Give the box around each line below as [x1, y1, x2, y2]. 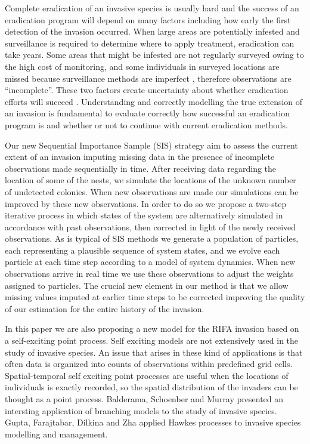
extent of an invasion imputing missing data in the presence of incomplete [5, 150, 275, 163]
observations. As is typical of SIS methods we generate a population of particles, [5, 232, 299, 245]
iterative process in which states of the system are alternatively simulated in [5, 209, 283, 221]
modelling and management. [5, 427, 108, 440]
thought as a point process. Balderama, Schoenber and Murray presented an [5, 393, 284, 405]
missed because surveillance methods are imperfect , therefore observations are [5, 72, 292, 84]
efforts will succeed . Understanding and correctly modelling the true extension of [5, 95, 303, 107]
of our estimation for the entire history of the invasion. [5, 302, 204, 314]
